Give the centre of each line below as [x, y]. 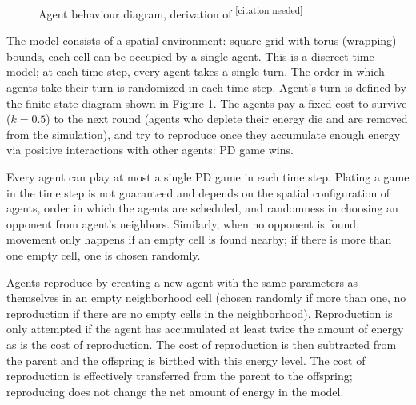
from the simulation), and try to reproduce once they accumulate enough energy [204, 134]
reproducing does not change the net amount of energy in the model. [175, 391]
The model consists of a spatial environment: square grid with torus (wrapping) [202, 40]
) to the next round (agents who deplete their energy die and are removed [227, 119]
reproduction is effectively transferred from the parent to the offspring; [180, 376]
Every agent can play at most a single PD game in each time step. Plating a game [208, 177]
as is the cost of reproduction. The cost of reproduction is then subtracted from [202, 344]
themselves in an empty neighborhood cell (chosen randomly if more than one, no [206, 298]
